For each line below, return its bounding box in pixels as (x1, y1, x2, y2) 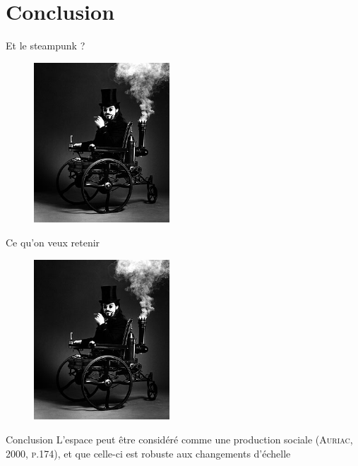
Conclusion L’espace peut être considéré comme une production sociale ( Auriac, (6, 432, 353, 447)
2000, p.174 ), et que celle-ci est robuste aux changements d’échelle (6, 446, 291, 460)
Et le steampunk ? (6, 38, 85, 53)
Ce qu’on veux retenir (6, 235, 100, 250)
